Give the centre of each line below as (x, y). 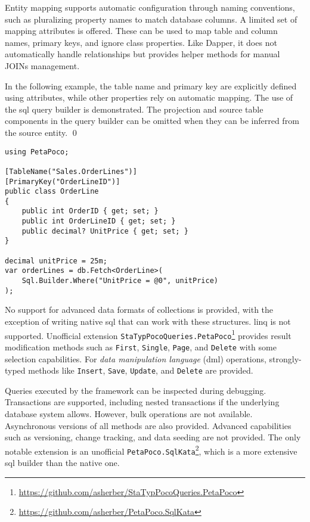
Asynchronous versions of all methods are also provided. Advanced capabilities (148, 425)
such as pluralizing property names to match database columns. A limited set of (151, 19)
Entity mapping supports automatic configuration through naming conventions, (150, 7)
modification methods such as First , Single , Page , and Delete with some (141, 347)
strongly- (285, 358)
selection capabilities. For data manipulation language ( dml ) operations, (136, 358)
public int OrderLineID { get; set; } (99, 221)
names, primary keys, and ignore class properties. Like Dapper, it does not (141, 42)
